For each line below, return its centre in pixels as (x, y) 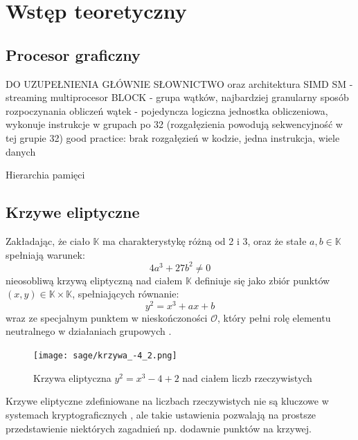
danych (21, 151)
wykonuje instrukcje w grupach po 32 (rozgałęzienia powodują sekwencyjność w (174, 124)
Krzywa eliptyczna (72, 377)
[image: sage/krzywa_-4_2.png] (105, 356)
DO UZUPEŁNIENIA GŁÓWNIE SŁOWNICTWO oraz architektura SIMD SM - (179, 83)
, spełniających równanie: (126, 294)
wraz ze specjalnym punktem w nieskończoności (107, 317)
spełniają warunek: (45, 254)
